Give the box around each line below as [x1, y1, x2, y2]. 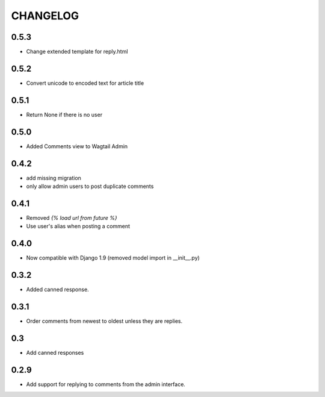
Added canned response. [26, 286, 90, 293]
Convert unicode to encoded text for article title [26, 79, 144, 87]
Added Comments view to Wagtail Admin [26, 142, 128, 150]
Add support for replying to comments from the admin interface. [26, 380, 186, 388]
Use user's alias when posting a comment [26, 223, 131, 230]
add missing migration [26, 174, 81, 181]
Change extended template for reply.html [26, 48, 128, 55]
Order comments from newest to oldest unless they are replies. [26, 317, 183, 325]
